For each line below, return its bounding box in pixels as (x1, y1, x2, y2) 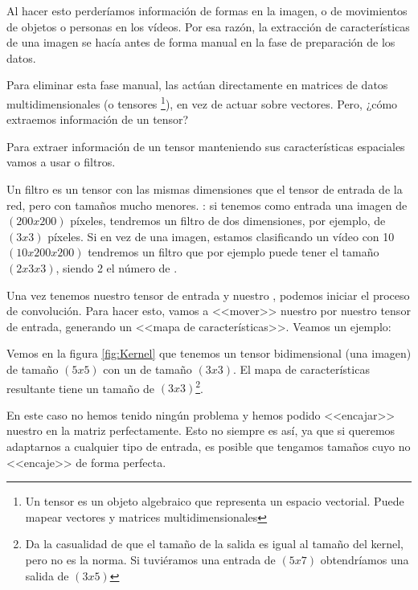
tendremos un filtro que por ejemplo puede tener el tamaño (88, 244, 379, 260)
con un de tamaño (103, 360, 192, 377)
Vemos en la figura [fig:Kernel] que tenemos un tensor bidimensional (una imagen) (6, 345, 412, 362)
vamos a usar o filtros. (6, 154, 116, 170)
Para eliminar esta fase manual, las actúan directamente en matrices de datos (6, 76, 388, 93)
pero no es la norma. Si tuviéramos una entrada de (25, 551, 276, 567)
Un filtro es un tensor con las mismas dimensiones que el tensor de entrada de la (6, 181, 403, 197)
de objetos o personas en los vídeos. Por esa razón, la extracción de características (6, 18, 410, 35)
